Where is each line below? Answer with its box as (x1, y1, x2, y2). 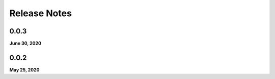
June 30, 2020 (9, 41, 42, 47)
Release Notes (9, 8, 72, 19)
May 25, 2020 (9, 66, 40, 73)
